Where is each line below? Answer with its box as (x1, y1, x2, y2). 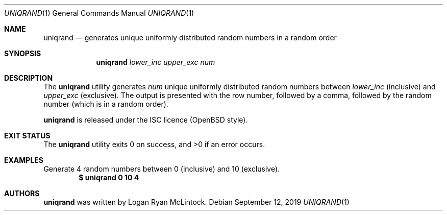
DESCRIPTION (4, 74, 53, 82)
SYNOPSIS (4, 49, 41, 58)
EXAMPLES (4, 156, 43, 164)
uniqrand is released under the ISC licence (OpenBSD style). (43, 115, 248, 124)
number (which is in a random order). (43, 100, 168, 108)
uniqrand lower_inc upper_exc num (96, 58, 215, 66)
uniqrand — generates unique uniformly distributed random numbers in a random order (43, 33, 337, 42)
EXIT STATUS (4, 131, 51, 140)
